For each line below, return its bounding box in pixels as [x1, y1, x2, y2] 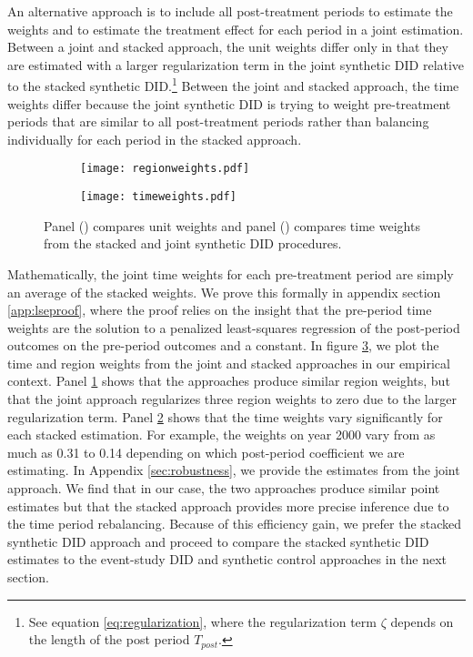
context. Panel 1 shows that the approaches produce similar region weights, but [7, 371, 450, 390]
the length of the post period [28, 630, 190, 649]
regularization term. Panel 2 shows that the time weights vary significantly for [7, 407, 443, 426]
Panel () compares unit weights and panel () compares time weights [44, 216, 420, 235]
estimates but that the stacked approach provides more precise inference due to [7, 496, 449, 515]
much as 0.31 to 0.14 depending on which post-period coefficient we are [7, 442, 405, 461]
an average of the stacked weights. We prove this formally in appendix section [7, 282, 441, 301]
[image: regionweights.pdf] [80, 162, 250, 176]
